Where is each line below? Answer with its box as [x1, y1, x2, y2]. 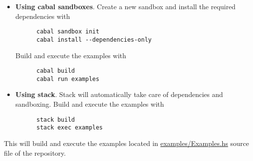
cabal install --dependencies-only [36, 36, 152, 43]
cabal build [36, 67, 75, 75]
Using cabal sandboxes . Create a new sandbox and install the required [15, 1, 235, 11]
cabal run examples [36, 75, 99, 82]
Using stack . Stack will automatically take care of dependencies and [15, 89, 223, 99]
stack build [36, 116, 75, 123]
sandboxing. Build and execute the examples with [15, 99, 164, 109]
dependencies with [15, 11, 70, 21]
